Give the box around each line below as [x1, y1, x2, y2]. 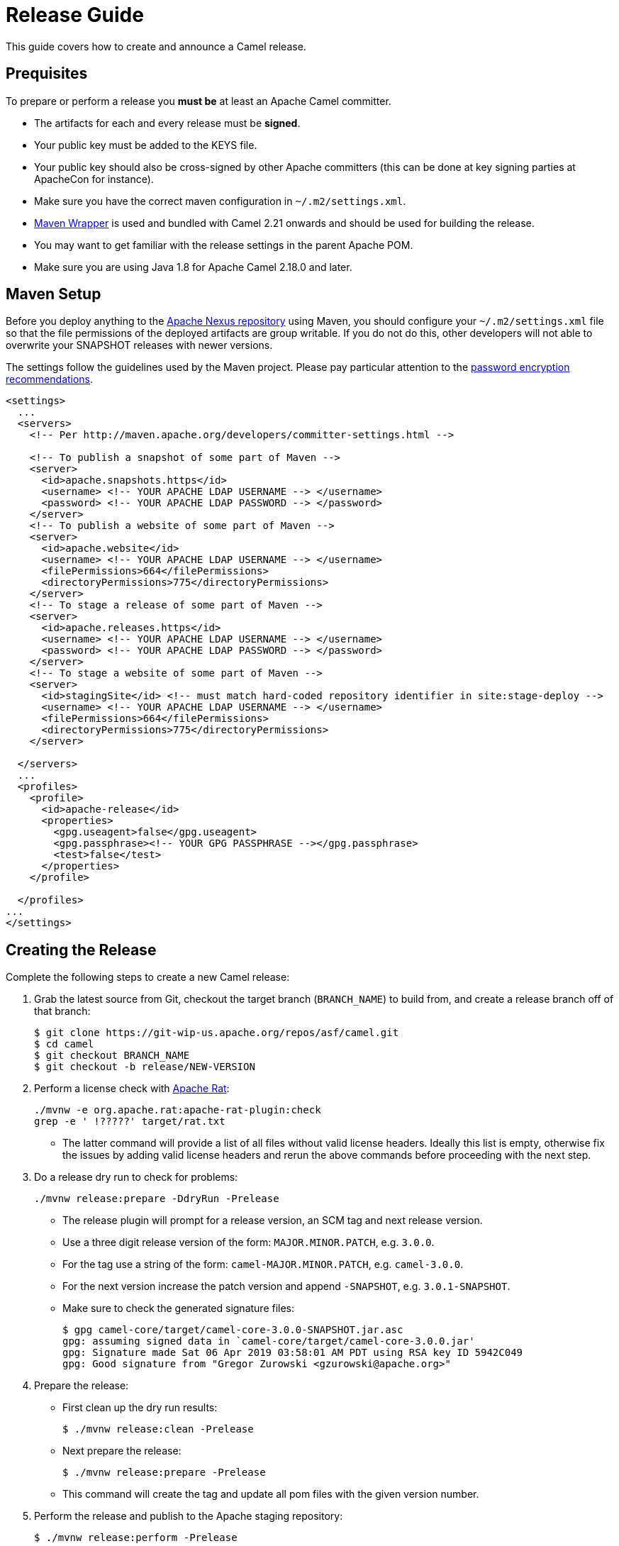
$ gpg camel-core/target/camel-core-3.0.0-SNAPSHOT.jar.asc [62, 1324, 403, 1336]
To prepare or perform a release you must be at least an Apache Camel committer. [6, 94, 391, 107]
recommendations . [6, 373, 94, 386]
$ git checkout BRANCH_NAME [34, 1050, 190, 1062]
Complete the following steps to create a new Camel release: [6, 971, 290, 984]
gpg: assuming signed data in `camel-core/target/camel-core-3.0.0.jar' [62, 1335, 475, 1347]
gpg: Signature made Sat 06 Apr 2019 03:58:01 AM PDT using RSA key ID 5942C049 [62, 1347, 523, 1359]
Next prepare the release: [62, 1445, 182, 1457]
